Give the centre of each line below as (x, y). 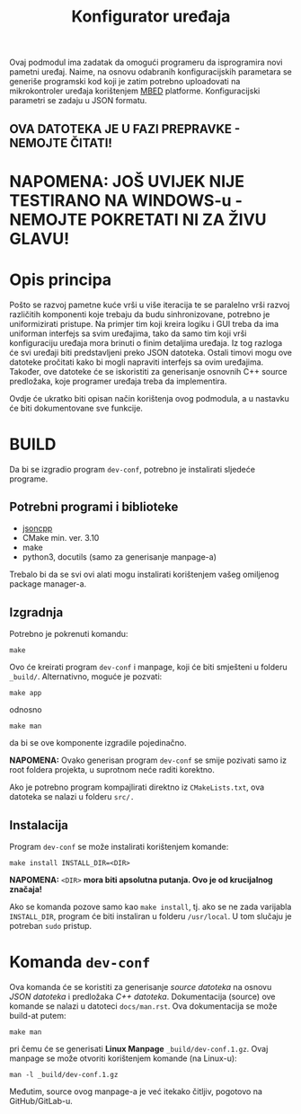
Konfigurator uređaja (151, 17)
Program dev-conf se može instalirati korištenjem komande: (119, 847)
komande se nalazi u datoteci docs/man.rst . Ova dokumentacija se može (143, 1006)
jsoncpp (37, 528)
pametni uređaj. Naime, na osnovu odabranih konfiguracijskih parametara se (150, 72)
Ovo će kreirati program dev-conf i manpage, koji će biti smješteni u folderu (148, 668)
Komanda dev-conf (80, 962)
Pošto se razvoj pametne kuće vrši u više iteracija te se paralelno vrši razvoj (150, 305)
